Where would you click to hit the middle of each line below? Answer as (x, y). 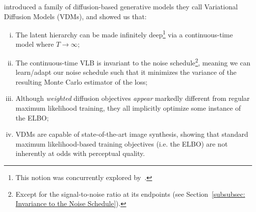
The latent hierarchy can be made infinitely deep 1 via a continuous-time (124, 34)
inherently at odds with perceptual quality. (80, 153)
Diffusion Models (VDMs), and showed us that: (75, 16)
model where (35, 44)
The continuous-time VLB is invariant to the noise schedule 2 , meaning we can (133, 62)
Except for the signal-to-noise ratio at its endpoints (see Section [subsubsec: (130, 194)
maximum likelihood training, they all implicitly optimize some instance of (128, 108)
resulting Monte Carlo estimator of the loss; (81, 81)
